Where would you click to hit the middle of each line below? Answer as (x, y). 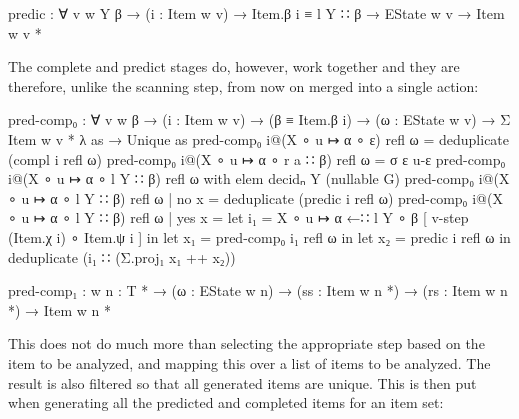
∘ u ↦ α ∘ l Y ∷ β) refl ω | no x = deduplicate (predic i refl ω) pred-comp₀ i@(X (255, 197)
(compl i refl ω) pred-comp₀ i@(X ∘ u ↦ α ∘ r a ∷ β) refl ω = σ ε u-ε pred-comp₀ (257, 158)
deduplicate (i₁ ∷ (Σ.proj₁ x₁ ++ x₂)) (122, 256)
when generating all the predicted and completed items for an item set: (226, 402)
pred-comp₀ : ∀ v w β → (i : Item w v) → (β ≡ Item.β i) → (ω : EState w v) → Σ (259, 119)
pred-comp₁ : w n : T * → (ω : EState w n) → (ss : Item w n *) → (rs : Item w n (258, 290)
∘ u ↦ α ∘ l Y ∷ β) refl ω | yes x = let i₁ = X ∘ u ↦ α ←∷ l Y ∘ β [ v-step (238, 217)
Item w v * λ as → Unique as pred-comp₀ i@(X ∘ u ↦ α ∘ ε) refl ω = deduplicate (259, 138)
